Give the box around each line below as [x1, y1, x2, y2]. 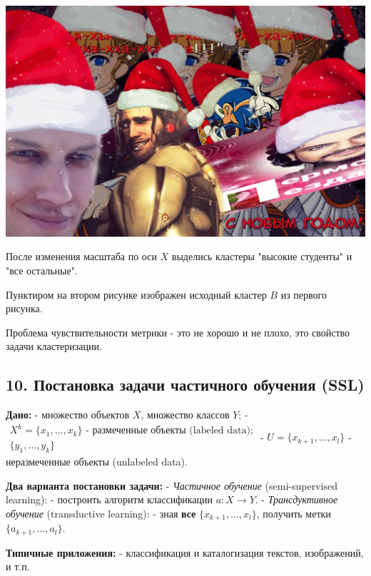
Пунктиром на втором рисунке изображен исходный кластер [6, 287, 267, 302]
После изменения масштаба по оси [6, 249, 157, 264]
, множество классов [141, 407, 230, 422]
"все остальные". [6, 263, 78, 278]
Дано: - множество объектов [6, 407, 130, 422]
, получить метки [256, 505, 331, 520]
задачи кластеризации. [6, 339, 102, 354]
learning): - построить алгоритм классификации [6, 492, 213, 507]
